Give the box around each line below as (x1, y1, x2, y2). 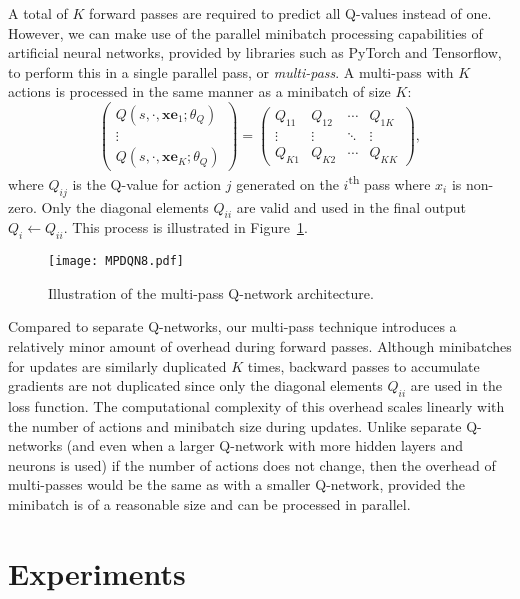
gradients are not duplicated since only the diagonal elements (8, 375, 383, 396)
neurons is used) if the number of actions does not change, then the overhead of (8, 454, 496, 475)
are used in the (410, 375, 502, 396)
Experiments (8, 552, 186, 593)
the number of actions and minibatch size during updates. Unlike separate (8, 415, 462, 436)
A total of (8, 3, 68, 23)
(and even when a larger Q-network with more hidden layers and (66, 435, 463, 456)
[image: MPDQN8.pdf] (48, 254, 185, 269)
